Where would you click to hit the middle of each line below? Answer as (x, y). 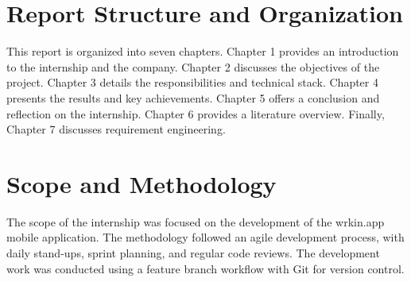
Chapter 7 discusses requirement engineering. (116, 129)
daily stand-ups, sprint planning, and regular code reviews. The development (193, 253)
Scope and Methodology (142, 183)
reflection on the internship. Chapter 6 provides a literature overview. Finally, (196, 113)
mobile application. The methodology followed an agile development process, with (205, 237)
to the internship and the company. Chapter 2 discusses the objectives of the (193, 66)
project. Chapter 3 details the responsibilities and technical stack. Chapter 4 (192, 82)
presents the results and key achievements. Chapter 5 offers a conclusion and (193, 97)
